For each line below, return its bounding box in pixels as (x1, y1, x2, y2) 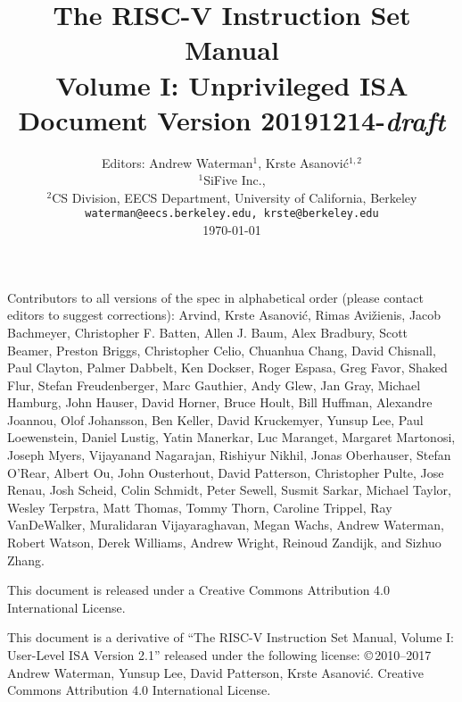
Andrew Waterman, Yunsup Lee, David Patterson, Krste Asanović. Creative (7, 663, 424, 681)
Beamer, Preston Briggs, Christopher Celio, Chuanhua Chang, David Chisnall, (7, 340, 436, 359)
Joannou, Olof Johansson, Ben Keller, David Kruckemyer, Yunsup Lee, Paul (7, 410, 424, 429)
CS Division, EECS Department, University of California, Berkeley (52, 188, 417, 206)
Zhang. (7, 550, 45, 569)
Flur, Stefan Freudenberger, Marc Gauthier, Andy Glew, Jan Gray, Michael (7, 375, 421, 394)
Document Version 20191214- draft (18, 101, 446, 138)
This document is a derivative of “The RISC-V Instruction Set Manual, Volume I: (7, 628, 454, 647)
